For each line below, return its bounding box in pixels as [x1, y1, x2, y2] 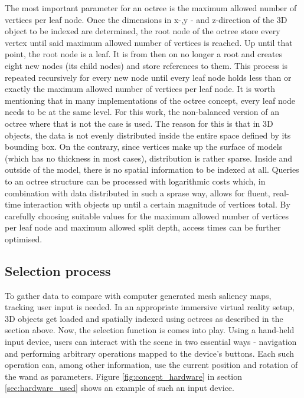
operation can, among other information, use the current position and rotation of [5, 358, 298, 371]
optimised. [5, 232, 43, 245]
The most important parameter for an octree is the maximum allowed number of [5, 2, 297, 14]
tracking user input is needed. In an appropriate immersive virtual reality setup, [5, 301, 295, 313]
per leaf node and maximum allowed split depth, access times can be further [5, 221, 281, 233]
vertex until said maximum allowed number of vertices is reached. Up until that [5, 36, 293, 48]
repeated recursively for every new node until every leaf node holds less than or [5, 71, 292, 83]
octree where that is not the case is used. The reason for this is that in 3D [5, 117, 273, 129]
